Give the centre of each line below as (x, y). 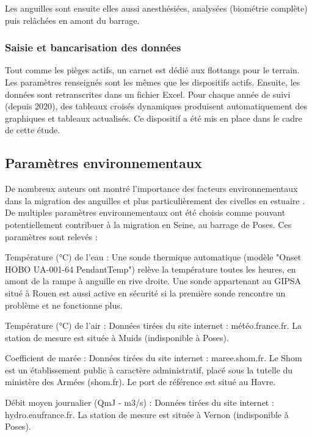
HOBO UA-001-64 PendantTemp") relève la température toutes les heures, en (151, 269)
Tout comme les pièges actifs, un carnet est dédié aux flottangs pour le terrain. (152, 70)
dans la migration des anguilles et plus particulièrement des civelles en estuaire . (155, 200)
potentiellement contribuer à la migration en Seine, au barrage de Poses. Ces (148, 224)
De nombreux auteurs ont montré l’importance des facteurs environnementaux (151, 189)
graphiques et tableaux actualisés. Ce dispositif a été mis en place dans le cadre (154, 118)
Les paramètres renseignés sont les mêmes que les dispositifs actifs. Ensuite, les (153, 82)
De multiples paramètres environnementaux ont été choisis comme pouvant (145, 212)
